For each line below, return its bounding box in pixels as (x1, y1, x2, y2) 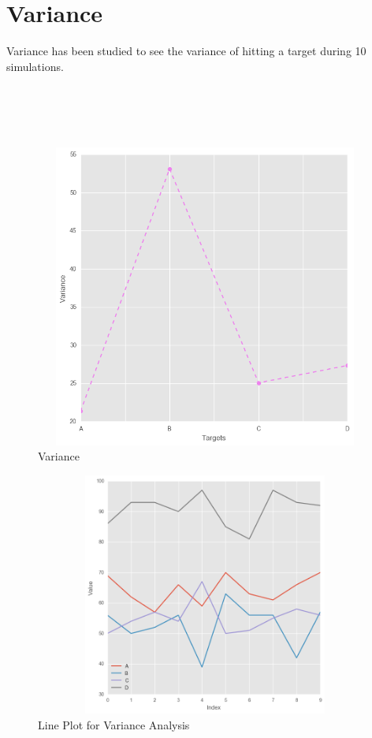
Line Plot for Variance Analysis (38, 716, 190, 732)
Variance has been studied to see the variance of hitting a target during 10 (6, 43, 366, 59)
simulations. (6, 58, 64, 74)
